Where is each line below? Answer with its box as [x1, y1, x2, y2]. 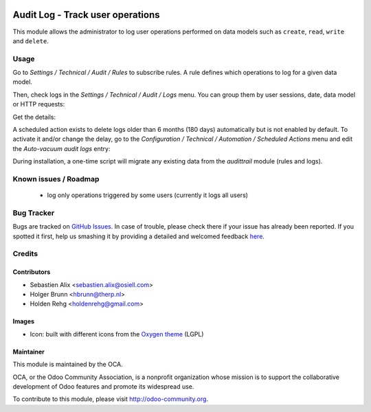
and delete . [12, 36, 49, 45]
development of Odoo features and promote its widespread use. [12, 382, 194, 391]
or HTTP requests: [12, 100, 65, 108]
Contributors [12, 268, 51, 276]
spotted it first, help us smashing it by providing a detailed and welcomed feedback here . [12, 232, 265, 240]
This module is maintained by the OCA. [12, 360, 123, 369]
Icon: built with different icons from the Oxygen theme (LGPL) [30, 330, 204, 338]
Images [12, 317, 34, 325]
